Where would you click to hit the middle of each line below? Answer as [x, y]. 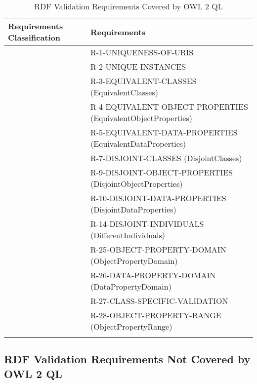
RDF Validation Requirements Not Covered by [127, 359]
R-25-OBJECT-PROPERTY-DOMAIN [158, 249]
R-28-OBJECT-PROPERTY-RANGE [156, 315]
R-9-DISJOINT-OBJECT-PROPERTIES [161, 172]
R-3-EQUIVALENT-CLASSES [143, 81]
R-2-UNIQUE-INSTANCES [138, 66]
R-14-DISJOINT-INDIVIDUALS [147, 224]
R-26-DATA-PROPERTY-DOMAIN [153, 275]
